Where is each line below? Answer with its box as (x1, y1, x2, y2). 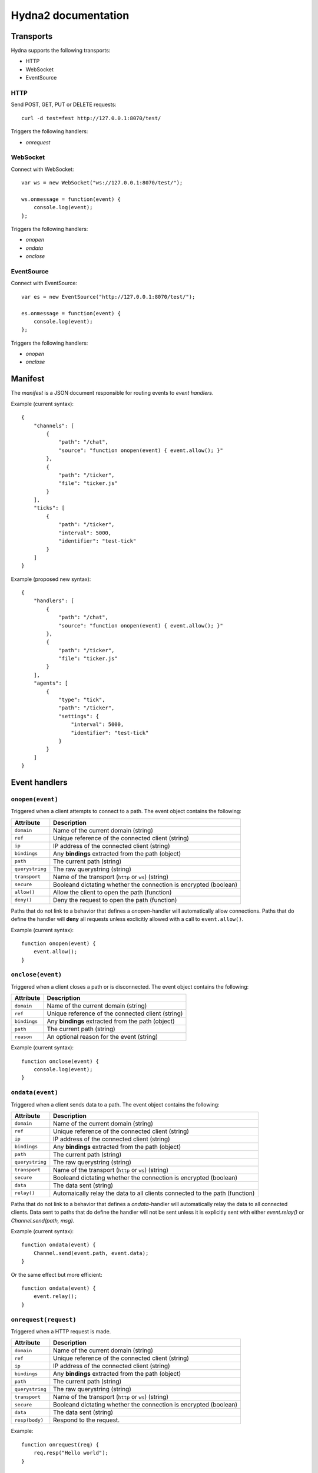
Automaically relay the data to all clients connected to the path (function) (53, 1189, 255, 1197)
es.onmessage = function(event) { (21, 310, 121, 316)
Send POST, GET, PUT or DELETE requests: (11, 101, 117, 108)
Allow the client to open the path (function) (53, 888, 172, 896)
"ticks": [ (33, 504, 65, 511)
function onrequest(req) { (21, 1441, 100, 1448)
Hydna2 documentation (11, 9, 130, 22)
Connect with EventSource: (11, 280, 78, 287)
